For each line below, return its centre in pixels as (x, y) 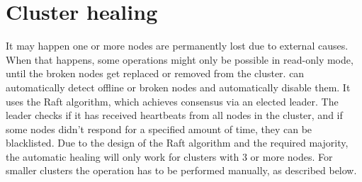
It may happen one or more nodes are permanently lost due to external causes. (177, 46)
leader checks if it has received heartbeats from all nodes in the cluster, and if (174, 115)
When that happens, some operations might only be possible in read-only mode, (180, 59)
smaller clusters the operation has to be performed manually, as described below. (181, 170)
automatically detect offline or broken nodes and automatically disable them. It (178, 87)
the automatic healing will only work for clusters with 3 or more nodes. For (169, 156)
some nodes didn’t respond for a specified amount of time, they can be (159, 129)
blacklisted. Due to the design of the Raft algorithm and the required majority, (177, 143)
